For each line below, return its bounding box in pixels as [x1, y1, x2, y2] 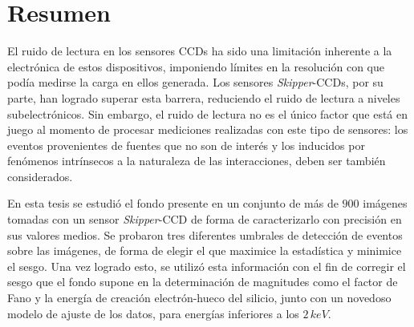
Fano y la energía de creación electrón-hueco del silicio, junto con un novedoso [7, 289, 392, 306]
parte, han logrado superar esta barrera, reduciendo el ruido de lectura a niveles [7, 89, 400, 106]
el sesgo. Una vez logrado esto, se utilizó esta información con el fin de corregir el [7, 257, 406, 274]
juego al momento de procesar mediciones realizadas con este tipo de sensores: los [7, 121, 408, 138]
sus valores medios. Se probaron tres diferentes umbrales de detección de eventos [7, 226, 403, 243]
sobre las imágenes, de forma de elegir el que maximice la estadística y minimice [7, 242, 402, 259]
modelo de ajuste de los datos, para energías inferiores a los [7, 305, 299, 321]
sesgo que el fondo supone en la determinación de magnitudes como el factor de [7, 273, 398, 290]
